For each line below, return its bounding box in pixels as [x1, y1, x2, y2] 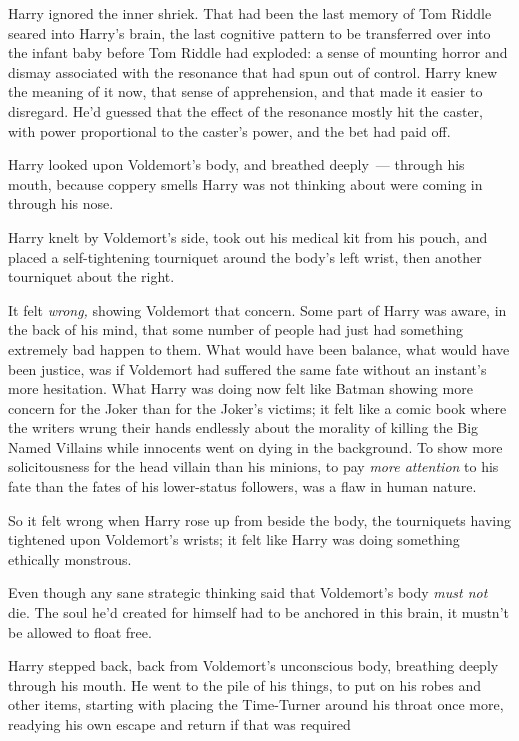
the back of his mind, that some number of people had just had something [8, 319, 463, 340]
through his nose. [8, 193, 114, 214]
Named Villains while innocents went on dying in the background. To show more [8, 436, 503, 457]
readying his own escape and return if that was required [8, 714, 351, 734]
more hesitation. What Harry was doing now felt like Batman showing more [8, 378, 473, 399]
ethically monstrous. [8, 548, 132, 569]
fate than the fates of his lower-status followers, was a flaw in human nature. [8, 476, 477, 497]
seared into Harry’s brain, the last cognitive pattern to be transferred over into [8, 22, 491, 43]
